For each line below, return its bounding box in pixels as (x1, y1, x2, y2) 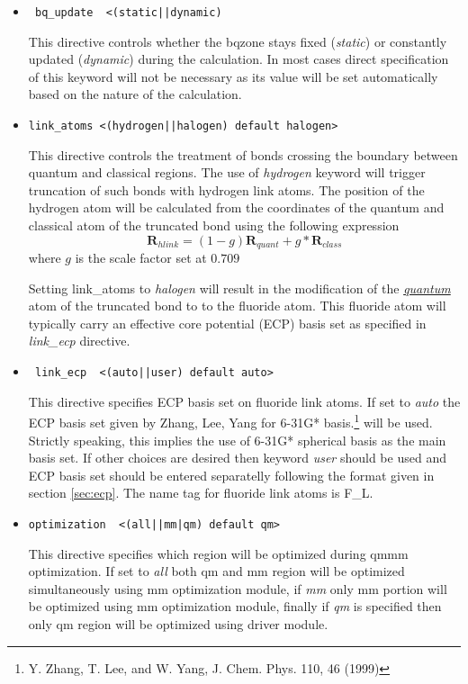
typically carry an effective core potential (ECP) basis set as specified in (28, 313, 427, 332)
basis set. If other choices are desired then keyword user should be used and (28, 448, 446, 467)
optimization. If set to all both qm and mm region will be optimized (28, 562, 405, 580)
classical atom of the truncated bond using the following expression (28, 216, 400, 235)
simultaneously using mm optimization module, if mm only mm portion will (28, 579, 447, 598)
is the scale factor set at (75, 248, 207, 267)
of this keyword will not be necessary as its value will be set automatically (28, 67, 438, 85)
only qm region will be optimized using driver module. (28, 614, 328, 633)
